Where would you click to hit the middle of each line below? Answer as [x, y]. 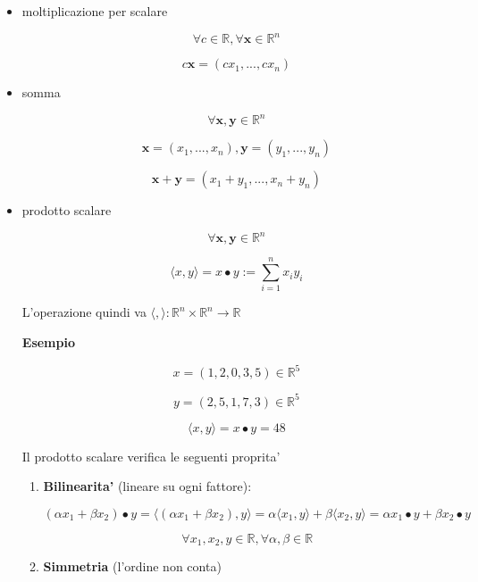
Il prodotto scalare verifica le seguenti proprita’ [151, 456]
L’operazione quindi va [84, 312]
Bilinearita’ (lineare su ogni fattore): [147, 486]
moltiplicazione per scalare [95, 11]
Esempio [48, 342]
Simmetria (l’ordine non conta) [132, 566]
